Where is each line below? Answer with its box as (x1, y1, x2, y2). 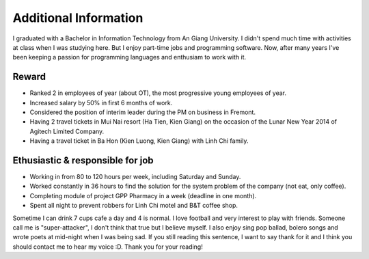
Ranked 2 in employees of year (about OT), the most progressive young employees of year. (29, 89, 287, 97)
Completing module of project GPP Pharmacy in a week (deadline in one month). (29, 191, 257, 200)
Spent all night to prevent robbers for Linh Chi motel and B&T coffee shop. (29, 202, 238, 210)
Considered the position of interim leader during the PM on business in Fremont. (29, 108, 256, 116)
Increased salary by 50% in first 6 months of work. (29, 98, 173, 107)
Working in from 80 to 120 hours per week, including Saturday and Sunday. (29, 173, 241, 181)
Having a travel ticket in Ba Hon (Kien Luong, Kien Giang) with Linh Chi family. (29, 137, 249, 145)
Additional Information (12, 10, 143, 25)
